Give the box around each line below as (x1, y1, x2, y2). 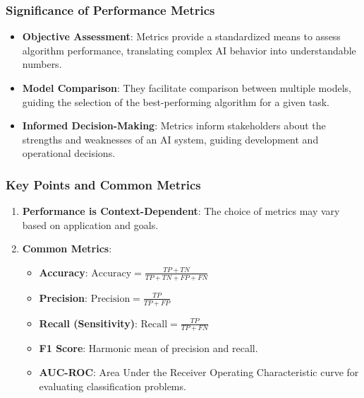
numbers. (22, 57, 62, 71)
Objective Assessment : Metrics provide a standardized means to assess (22, 29, 341, 44)
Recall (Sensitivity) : (39, 315, 138, 330)
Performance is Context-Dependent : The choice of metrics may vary (22, 204, 340, 218)
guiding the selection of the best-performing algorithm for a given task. (22, 94, 329, 109)
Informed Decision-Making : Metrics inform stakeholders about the (22, 118, 326, 133)
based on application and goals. (22, 217, 159, 232)
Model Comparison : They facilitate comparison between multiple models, (22, 81, 351, 95)
